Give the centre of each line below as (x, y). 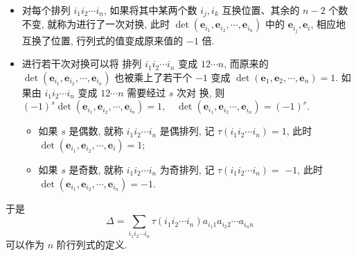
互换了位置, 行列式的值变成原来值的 (103, 40)
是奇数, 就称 (96, 169)
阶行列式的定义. (92, 244)
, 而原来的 (246, 63)
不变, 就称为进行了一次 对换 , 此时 (96, 24)
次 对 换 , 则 (201, 92)
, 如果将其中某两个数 (150, 10)
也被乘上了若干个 (153, 77)
